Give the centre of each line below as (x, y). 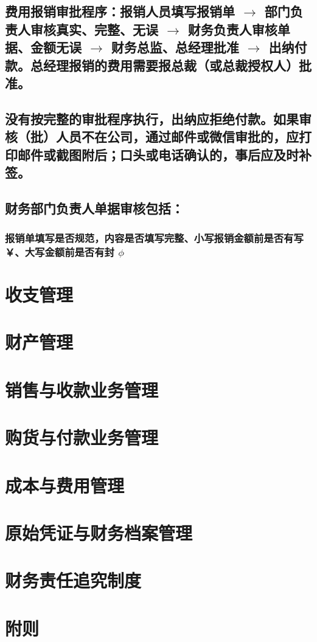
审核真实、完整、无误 (94, 29)
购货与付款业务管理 (82, 437)
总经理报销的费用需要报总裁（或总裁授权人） (164, 65)
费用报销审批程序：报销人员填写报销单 (120, 11)
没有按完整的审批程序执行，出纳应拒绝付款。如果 (152, 118)
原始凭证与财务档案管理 (99, 532)
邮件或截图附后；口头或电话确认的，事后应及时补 (164, 154)
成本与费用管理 (65, 485)
